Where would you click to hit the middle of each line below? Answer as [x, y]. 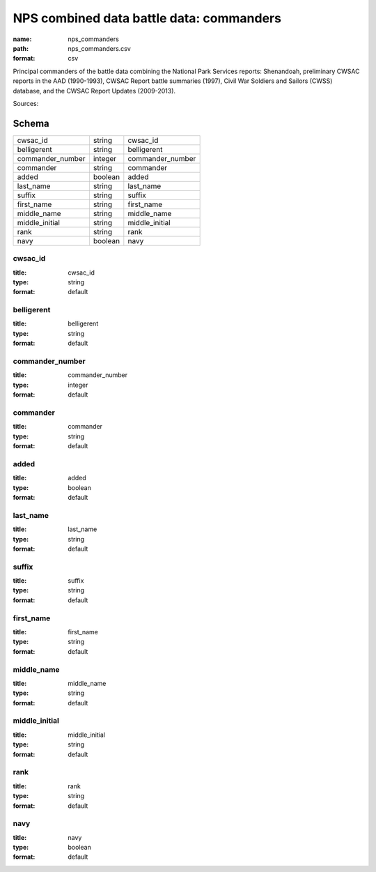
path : [21, 48]
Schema [31, 123]
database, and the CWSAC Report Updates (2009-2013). [94, 91]
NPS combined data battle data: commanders [147, 18]
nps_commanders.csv [100, 48]
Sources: [26, 103]
